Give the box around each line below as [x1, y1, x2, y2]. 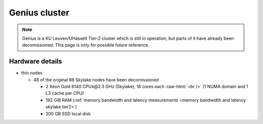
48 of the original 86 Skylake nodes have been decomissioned [33, 77, 159, 82]
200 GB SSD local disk [45, 110, 91, 116]
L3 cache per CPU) [45, 90, 84, 96]
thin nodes [21, 70, 43, 76]
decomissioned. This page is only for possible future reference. [22, 42, 150, 48]
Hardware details [9, 57, 62, 65]
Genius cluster [9, 7, 70, 18]
